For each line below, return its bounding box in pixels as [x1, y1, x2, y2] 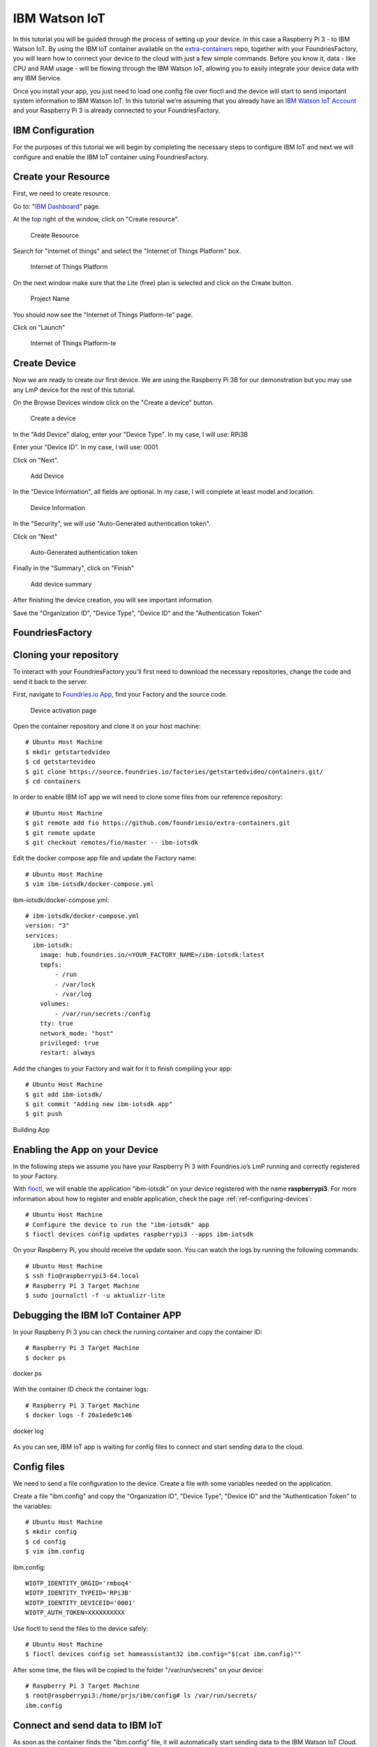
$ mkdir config [25, 1528, 77, 1536]
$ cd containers [25, 777, 81, 785]
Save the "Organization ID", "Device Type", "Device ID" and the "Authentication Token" [13, 609, 263, 617]
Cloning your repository [13, 649, 119, 661]
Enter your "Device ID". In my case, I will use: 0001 [13, 443, 158, 451]
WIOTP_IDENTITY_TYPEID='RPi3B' [25, 1589, 133, 1597]
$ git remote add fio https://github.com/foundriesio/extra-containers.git [25, 819, 290, 827]
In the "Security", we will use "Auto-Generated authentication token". [13, 519, 211, 528]
